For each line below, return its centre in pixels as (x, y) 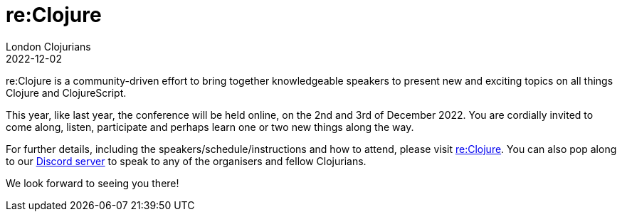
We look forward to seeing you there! (93, 183)
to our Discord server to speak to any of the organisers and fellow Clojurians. (186, 161)
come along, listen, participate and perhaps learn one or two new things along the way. (210, 127)
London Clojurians (48, 46)
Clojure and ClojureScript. (66, 92)
